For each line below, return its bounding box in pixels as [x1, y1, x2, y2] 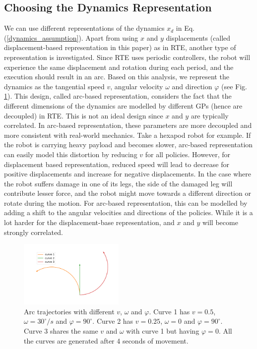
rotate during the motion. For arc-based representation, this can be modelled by [4, 197, 248, 208]
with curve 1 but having [126, 326, 199, 336]
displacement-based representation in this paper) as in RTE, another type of [4, 42, 236, 53]
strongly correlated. [4, 227, 63, 237]
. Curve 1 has [149, 306, 190, 316]
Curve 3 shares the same [24, 326, 98, 336]
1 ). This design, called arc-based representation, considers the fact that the [4, 91, 232, 101]
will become [202, 217, 238, 228]
